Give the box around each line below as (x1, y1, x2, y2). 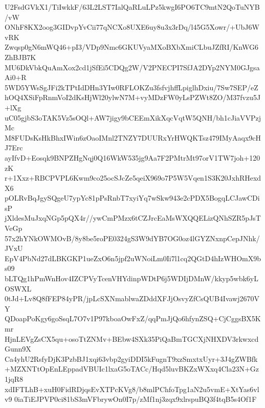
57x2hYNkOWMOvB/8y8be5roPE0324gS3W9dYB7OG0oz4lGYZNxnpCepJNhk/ (5, 232, 260, 243)
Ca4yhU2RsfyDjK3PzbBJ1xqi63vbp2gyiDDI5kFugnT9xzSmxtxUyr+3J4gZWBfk (5, 353, 258, 364)
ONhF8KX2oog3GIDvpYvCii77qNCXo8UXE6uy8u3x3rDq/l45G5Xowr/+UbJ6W (5, 22, 259, 32)
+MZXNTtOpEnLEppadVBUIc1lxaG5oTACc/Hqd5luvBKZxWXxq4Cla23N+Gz (5, 363, 259, 374)
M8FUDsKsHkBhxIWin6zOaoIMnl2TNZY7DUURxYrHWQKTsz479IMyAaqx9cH (5, 132, 261, 143)
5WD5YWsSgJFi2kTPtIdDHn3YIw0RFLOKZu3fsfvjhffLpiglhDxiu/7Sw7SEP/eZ (5, 82, 258, 92)
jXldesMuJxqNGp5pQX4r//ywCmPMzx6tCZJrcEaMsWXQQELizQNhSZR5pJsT (5, 212, 261, 223)
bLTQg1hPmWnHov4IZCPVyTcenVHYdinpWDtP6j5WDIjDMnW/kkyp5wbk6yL (5, 273, 258, 284)
